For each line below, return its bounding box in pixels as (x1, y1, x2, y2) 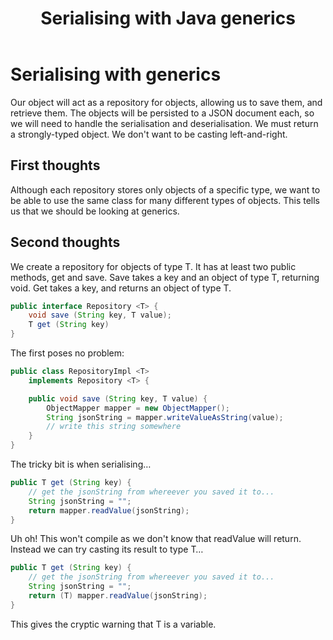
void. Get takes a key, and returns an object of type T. (10, 282, 232, 294)
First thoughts (10, 157, 101, 174)
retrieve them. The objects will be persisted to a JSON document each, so (10, 107, 315, 119)
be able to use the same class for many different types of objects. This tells (10, 194, 320, 206)
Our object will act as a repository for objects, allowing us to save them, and (10, 96, 323, 108)
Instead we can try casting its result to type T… (10, 543, 204, 556)
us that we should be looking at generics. (10, 205, 180, 217)
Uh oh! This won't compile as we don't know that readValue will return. (10, 533, 302, 545)
